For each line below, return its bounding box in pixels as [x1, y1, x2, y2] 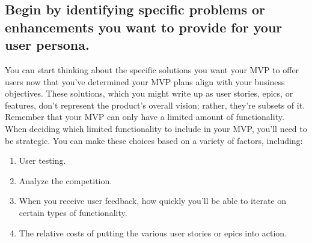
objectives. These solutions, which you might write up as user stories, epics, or [5, 87, 293, 100]
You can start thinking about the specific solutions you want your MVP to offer [5, 63, 299, 76]
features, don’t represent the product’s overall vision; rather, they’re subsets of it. [5, 98, 305, 111]
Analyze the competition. [19, 174, 112, 187]
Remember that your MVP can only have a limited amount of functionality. [5, 110, 284, 123]
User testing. [19, 154, 66, 167]
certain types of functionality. [19, 206, 127, 218]
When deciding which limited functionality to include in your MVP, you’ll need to [5, 122, 307, 134]
